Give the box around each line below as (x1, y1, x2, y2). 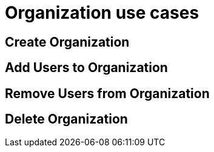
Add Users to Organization (5, 60, 168, 76)
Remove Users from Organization (5, 85, 210, 101)
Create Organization (5, 34, 130, 50)
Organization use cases (5, 2, 199, 23)
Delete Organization (5, 111, 128, 127)
